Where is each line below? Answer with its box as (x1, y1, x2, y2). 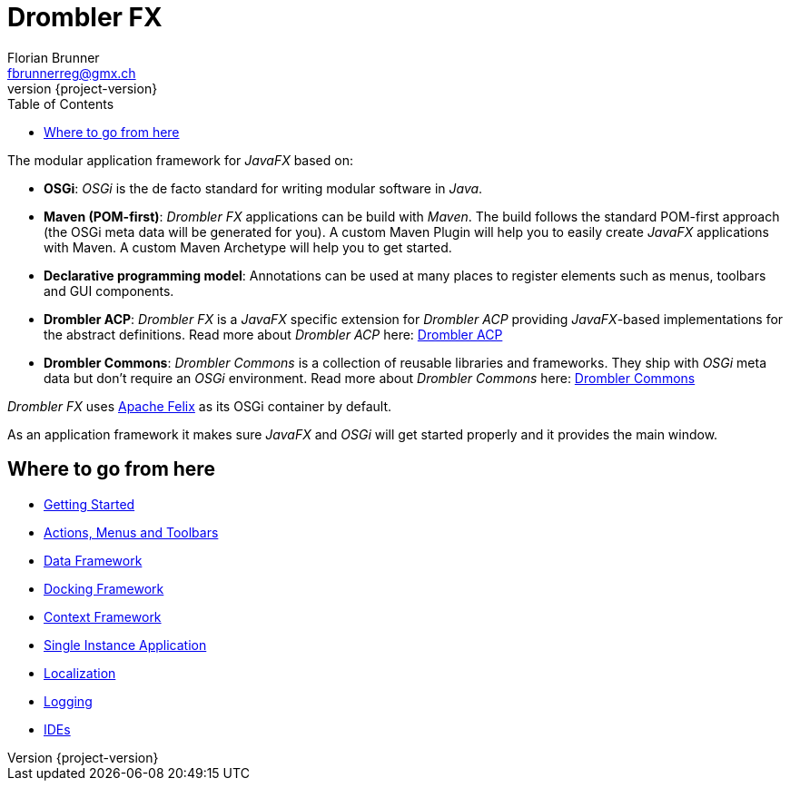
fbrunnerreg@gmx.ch (7, 64, 136, 81)
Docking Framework (44, 580, 164, 596)
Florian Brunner (7, 49, 100, 65)
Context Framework (44, 608, 162, 625)
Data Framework (44, 552, 143, 568)
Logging (44, 693, 93, 709)
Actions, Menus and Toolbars (44, 524, 219, 540)
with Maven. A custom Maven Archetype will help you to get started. (44, 239, 452, 255)
